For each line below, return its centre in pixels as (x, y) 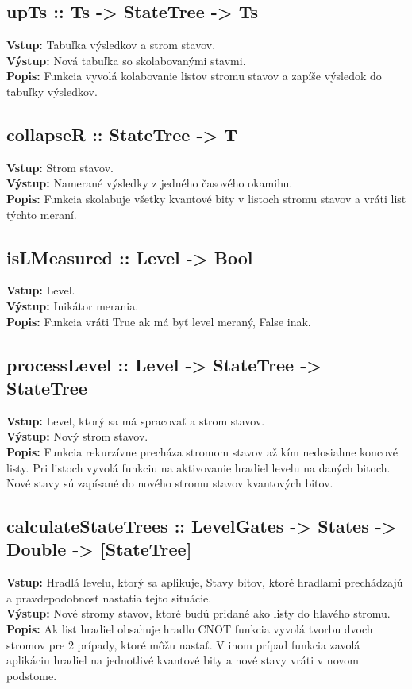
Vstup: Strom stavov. (60, 167)
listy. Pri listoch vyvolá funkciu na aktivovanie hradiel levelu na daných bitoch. (198, 467)
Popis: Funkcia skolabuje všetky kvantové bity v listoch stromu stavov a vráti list (206, 198)
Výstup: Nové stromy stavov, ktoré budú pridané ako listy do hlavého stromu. (198, 613)
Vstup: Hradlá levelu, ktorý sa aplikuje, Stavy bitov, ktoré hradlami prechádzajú (205, 582)
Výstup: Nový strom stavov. (77, 436)
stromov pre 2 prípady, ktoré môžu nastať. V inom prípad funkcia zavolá (183, 644)
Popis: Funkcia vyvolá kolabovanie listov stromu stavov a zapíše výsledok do (194, 76)
